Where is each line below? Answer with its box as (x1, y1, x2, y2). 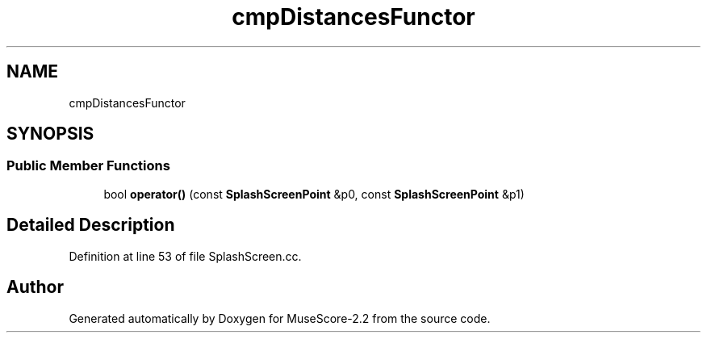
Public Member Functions (6, 157, 170, 174)
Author (6, 277, 64, 298)
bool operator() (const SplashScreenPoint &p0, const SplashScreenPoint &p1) (103, 186, 525, 201)
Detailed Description (6, 215, 175, 236)
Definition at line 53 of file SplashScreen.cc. (69, 249, 302, 263)
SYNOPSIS (6, 123, 94, 144)
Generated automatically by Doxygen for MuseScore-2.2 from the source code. (69, 311, 491, 325)
